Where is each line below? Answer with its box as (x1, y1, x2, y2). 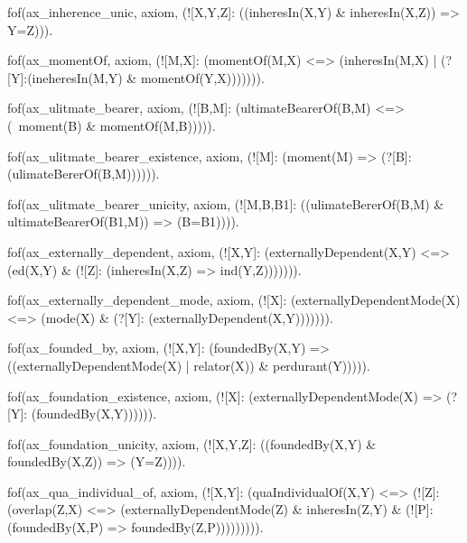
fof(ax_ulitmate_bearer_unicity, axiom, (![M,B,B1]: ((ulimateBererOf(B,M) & (7, 194, 444, 213)
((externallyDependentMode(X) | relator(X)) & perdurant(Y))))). (7, 355, 370, 374)
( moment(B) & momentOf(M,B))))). (7, 115, 216, 134)
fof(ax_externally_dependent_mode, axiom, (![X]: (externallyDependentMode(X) (7, 290, 461, 309)
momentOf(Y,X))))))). (140, 68, 265, 87)
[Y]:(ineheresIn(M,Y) (7, 68, 123, 87)
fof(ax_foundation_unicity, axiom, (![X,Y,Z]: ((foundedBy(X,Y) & (7, 434, 377, 453)
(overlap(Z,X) (7, 500, 83, 519)
